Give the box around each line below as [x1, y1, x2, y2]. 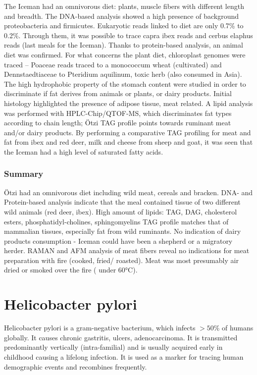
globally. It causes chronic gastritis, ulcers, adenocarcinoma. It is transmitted [4, 332, 238, 342]
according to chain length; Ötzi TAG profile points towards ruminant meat [4, 117, 231, 128]
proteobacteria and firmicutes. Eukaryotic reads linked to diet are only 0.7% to [4, 20, 244, 31]
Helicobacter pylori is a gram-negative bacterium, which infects [4, 322, 196, 333]
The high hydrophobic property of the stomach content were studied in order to [4, 78, 246, 89]
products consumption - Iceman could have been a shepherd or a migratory [4, 235, 233, 246]
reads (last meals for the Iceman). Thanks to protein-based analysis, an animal [4, 40, 243, 50]
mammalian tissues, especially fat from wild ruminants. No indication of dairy [4, 226, 241, 236]
